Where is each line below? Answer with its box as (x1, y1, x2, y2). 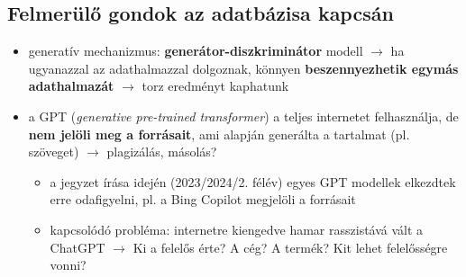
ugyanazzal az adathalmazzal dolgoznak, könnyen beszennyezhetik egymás (28, 58, 459, 77)
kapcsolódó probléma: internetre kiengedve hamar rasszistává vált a (50, 219, 424, 238)
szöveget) (28, 142, 79, 161)
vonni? (50, 255, 87, 274)
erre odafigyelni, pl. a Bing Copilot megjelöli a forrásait (50, 190, 356, 209)
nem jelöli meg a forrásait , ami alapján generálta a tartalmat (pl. (28, 124, 410, 143)
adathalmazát (28, 76, 114, 95)
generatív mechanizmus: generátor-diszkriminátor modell (28, 41, 363, 60)
